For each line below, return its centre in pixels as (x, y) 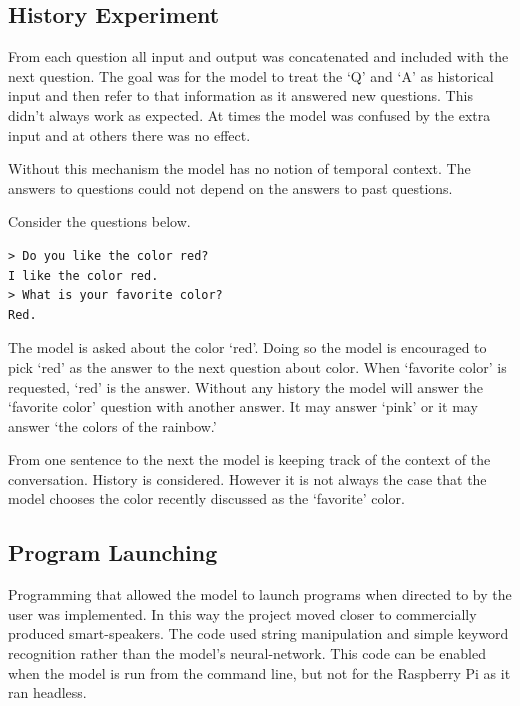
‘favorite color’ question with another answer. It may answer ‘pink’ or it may (243, 406)
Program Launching (113, 552)
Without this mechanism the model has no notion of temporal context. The (239, 168)
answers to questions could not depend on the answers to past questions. (230, 187)
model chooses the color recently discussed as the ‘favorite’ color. (206, 498)
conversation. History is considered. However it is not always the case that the (247, 478)
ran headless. (47, 692)
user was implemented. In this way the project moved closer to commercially (242, 613)
